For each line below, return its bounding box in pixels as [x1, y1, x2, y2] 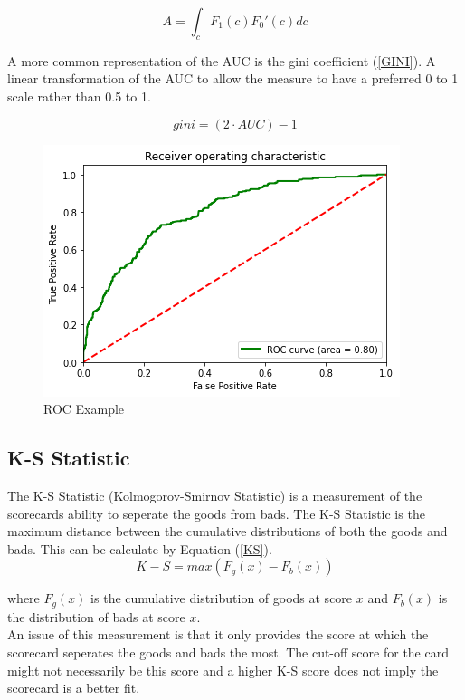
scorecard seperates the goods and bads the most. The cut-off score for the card [7, 642, 449, 661]
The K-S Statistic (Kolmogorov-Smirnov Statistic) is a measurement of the [7, 485, 422, 504]
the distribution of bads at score [7, 607, 185, 626]
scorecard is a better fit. [7, 678, 140, 697]
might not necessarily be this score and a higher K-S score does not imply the [7, 660, 439, 679]
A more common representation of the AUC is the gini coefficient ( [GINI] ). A [7, 51, 436, 70]
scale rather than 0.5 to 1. [7, 86, 151, 105]
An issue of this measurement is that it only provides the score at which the [7, 625, 429, 644]
